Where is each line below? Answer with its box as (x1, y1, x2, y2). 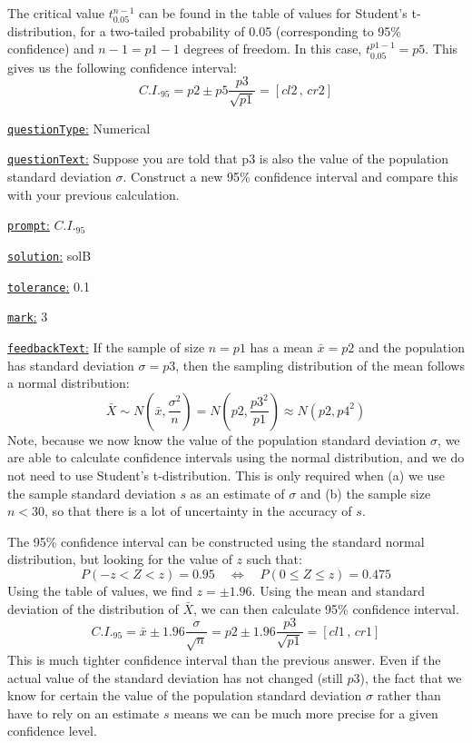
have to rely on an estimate (7, 703, 160, 722)
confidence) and (7, 39, 94, 58)
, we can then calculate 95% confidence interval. (193, 599, 459, 618)
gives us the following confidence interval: (7, 57, 237, 76)
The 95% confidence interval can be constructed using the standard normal (7, 531, 425, 550)
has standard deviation (7, 355, 134, 374)
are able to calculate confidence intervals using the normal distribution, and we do (7, 448, 465, 467)
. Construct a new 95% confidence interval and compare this (123, 167, 458, 186)
